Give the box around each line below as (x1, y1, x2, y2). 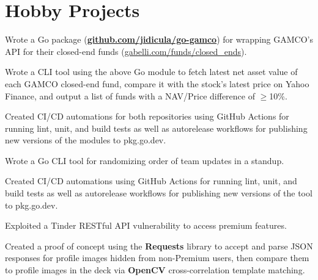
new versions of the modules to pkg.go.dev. (5, 134, 166, 146)
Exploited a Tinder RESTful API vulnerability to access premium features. (5, 219, 287, 232)
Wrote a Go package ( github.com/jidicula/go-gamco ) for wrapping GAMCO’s (5, 33, 313, 46)
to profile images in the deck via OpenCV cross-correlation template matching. (5, 264, 305, 276)
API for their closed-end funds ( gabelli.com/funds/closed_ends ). (5, 45, 247, 57)
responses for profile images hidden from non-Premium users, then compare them (5, 251, 309, 264)
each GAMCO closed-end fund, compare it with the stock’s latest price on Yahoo (5, 77, 309, 90)
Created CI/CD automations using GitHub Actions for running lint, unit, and (5, 174, 297, 187)
